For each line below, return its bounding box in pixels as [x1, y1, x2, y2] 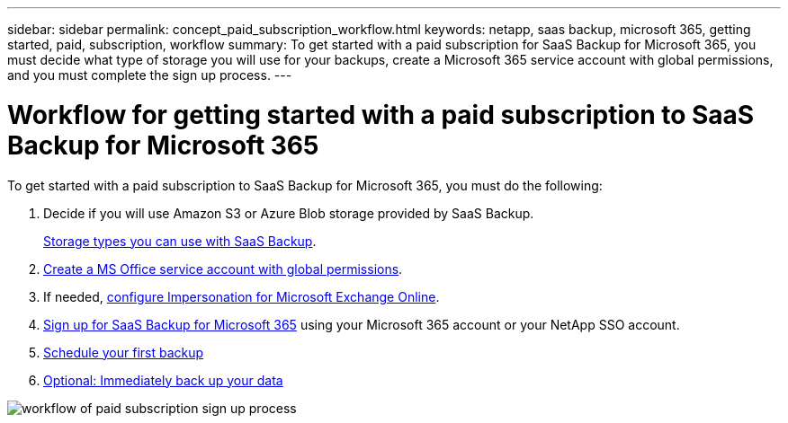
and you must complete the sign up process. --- [7, 67, 292, 83]
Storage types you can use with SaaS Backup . [43, 233, 317, 249]
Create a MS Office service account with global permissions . [43, 260, 403, 277]
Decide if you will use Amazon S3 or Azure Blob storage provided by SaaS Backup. [43, 205, 534, 221]
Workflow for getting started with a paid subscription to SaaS [7, 99, 755, 130]
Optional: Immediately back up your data [43, 372, 283, 388]
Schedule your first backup [43, 344, 204, 360]
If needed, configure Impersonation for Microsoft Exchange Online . [43, 288, 440, 304]
